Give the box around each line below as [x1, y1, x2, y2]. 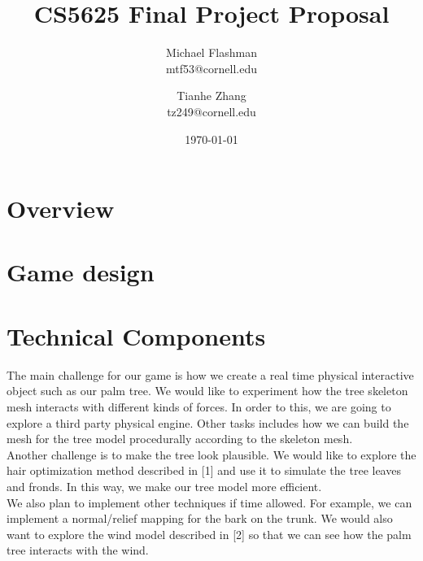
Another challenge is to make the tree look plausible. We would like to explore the [7, 446, 416, 463]
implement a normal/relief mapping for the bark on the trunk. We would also [7, 510, 393, 527]
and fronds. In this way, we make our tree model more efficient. [7, 477, 322, 494]
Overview [7, 192, 115, 225]
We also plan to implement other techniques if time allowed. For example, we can [7, 494, 412, 511]
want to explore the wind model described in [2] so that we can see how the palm [7, 525, 412, 542]
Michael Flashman [166, 44, 257, 61]
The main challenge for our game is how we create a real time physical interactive [7, 366, 414, 383]
